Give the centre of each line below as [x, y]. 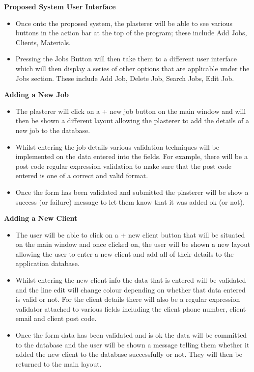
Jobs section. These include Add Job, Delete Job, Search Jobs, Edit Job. [125, 78]
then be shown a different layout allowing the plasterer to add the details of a [132, 120]
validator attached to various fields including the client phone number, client [131, 308]
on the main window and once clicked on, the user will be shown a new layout [133, 244]
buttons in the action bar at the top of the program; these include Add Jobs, [131, 33]
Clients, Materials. [43, 42]
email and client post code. [56, 318]
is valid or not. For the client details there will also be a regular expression [128, 299]
